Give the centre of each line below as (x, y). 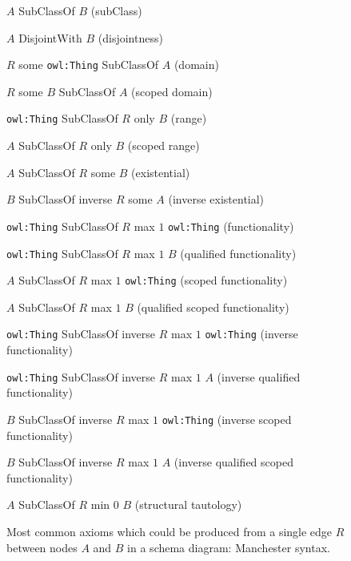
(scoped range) (164, 145)
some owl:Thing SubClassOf (89, 65)
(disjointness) (130, 37)
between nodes (42, 547)
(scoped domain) (172, 91)
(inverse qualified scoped (233, 462)
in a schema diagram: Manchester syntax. (229, 547)
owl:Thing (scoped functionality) (206, 280)
